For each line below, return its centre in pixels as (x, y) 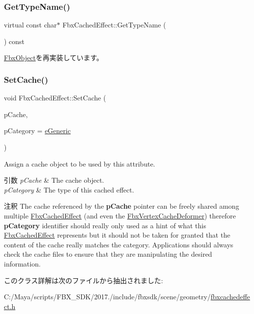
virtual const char (31, 25)
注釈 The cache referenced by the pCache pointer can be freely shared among (122, 206)
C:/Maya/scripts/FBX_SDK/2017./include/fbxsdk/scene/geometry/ (107, 297)
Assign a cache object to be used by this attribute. (80, 163)
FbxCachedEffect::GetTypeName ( (114, 25)
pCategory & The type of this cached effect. (69, 189)
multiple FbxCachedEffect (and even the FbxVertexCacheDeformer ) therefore (120, 215)
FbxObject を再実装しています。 (54, 58)
